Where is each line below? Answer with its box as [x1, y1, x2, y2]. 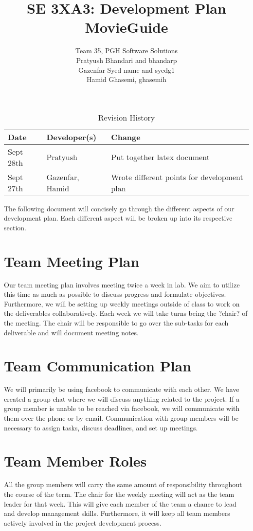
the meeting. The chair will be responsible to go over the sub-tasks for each [4, 317, 229, 327]
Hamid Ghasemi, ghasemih [87, 74, 166, 84]
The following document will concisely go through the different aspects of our [4, 203, 235, 213]
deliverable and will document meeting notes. [4, 327, 139, 337]
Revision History [98, 111, 155, 123]
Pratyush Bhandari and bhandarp [76, 55, 177, 65]
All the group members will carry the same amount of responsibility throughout [4, 479, 242, 490]
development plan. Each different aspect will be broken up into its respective [4, 213, 233, 223]
